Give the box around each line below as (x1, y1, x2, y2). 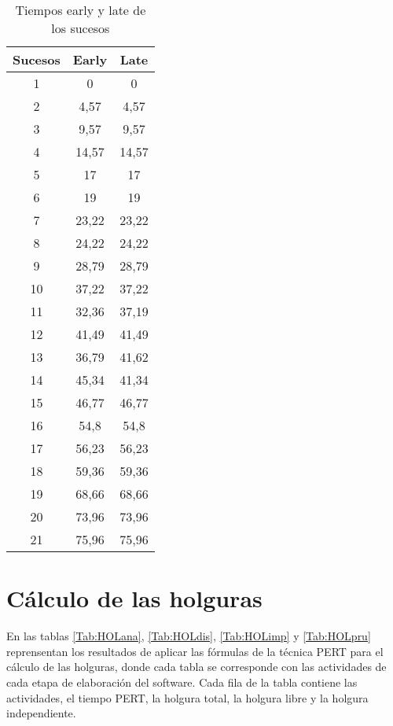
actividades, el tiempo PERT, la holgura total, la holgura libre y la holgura (6, 689, 369, 706)
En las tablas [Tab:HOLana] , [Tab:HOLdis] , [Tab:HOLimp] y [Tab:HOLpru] (6, 628, 371, 644)
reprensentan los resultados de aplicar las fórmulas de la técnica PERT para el (6, 643, 384, 659)
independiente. (6, 705, 76, 721)
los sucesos (51, 19, 110, 37)
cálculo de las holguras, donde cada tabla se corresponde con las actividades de (6, 658, 387, 675)
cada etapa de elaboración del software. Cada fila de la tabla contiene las (6, 673, 358, 690)
